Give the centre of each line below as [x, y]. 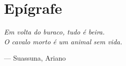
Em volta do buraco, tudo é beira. [54, 32]
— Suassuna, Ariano [35, 58]
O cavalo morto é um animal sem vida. [63, 41]
